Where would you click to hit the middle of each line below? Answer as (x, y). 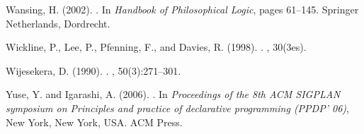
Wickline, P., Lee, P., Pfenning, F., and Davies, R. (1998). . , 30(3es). (156, 47)
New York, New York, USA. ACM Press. (94, 122)
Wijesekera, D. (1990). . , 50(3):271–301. (93, 70)
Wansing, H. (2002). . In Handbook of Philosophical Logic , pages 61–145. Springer (182, 9)
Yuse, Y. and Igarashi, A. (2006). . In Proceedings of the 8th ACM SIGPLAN (173, 94)
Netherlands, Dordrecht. (58, 23)
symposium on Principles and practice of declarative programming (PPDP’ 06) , (177, 108)
